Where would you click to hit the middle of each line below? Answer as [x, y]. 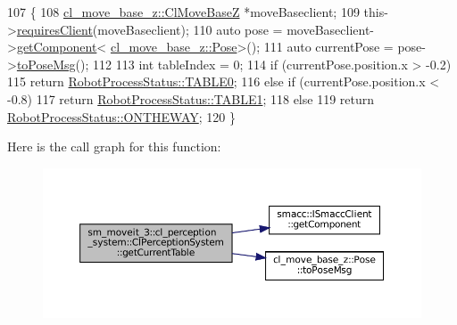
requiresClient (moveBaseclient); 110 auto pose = [150, 29]
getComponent [57, 47]
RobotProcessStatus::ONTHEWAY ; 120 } [121, 116]
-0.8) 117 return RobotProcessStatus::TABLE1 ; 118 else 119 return [191, 98]
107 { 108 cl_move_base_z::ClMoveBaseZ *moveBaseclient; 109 [183, 12]
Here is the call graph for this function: [114, 146]
